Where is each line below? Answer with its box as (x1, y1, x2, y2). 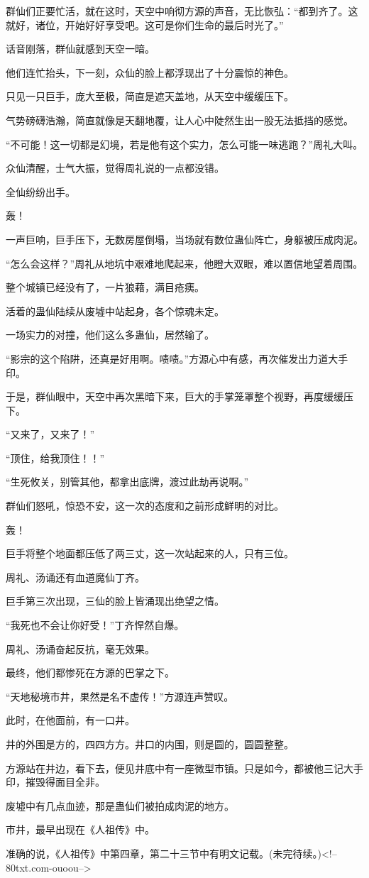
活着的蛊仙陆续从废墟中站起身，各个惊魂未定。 (6, 303, 224, 318)
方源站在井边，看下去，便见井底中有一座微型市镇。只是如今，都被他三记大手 (6, 760, 363, 775)
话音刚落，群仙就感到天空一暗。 (6, 41, 155, 56)
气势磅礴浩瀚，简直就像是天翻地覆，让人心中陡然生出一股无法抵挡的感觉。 (6, 112, 353, 127)
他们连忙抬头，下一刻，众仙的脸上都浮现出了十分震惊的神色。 (6, 65, 294, 79)
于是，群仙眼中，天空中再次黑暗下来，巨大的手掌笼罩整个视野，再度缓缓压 (6, 389, 353, 404)
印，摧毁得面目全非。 (6, 774, 105, 789)
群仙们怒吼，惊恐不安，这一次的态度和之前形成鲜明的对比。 (6, 498, 284, 513)
